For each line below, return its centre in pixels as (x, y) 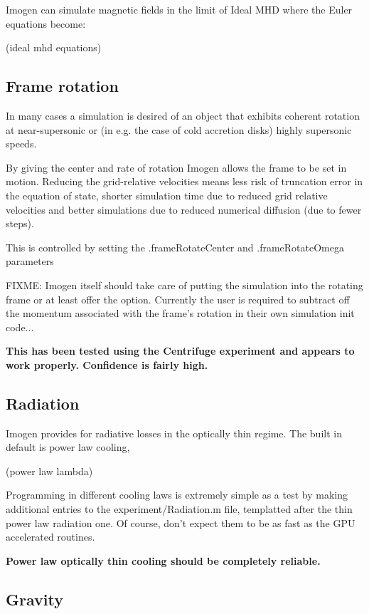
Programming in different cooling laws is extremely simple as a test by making (177, 495)
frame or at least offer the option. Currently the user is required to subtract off (178, 299)
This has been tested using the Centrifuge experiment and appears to (180, 351)
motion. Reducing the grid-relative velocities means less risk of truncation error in (184, 181)
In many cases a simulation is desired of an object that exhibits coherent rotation (183, 115)
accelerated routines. (50, 537)
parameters (30, 261)
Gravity (34, 599)
